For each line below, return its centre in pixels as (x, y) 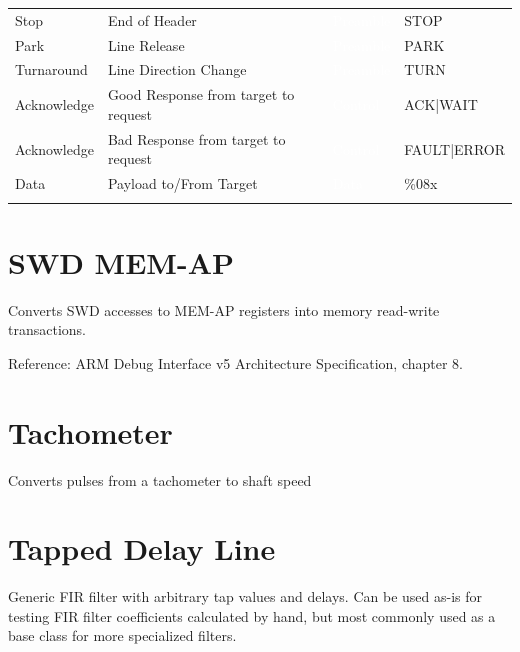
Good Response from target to (201, 94)
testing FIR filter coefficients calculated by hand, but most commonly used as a (252, 615)
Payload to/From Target (182, 183)
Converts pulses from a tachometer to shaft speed (160, 479)
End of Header (152, 19)
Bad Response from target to (196, 138)
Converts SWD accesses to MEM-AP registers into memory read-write (224, 309)
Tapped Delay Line (142, 548)
